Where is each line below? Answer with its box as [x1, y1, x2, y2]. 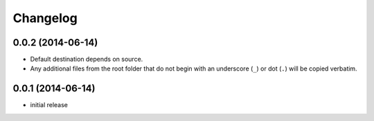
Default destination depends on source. [30, 55, 143, 64]
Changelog [12, 10, 78, 26]
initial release [30, 101, 69, 109]
